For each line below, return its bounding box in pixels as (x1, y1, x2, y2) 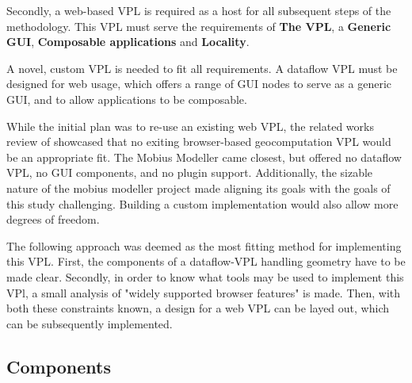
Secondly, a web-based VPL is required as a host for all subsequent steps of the (6, 2, 391, 18)
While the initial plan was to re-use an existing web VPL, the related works (6, 117, 374, 134)
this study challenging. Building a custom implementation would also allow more (6, 195, 399, 212)
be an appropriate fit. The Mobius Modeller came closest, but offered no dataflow (6, 148, 402, 165)
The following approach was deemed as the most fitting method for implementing (6, 237, 402, 254)
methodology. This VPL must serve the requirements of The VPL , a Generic (6, 17, 391, 34)
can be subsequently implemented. (6, 315, 173, 331)
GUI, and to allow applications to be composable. (6, 90, 247, 107)
